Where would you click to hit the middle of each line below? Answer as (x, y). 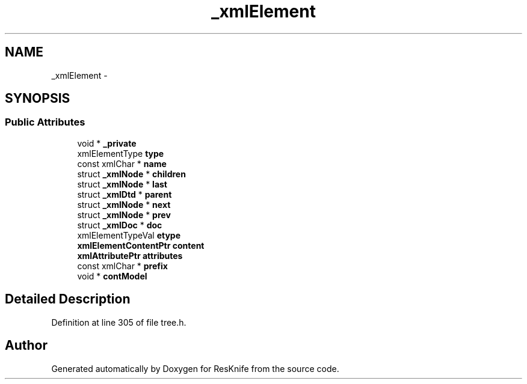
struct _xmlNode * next (124, 204)
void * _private (107, 143)
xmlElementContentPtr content (141, 245)
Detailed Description (68, 299)
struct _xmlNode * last (122, 184)
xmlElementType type (121, 153)
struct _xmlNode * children (131, 174)
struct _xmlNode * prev (124, 215)
